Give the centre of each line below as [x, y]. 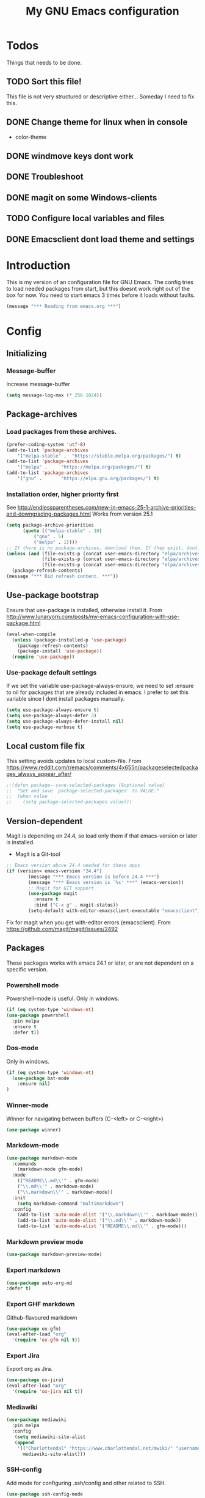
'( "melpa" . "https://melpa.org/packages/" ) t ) [84, 467]
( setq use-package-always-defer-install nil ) [65, 722]
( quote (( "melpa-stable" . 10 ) [62, 531]
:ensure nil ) [34, 1084]
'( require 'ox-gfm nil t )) [46, 1340]
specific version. [27, 969]
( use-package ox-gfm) [34, 1329]
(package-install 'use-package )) [60, 651]
